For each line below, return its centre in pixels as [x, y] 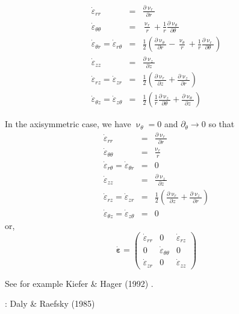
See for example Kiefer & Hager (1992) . [79, 283]
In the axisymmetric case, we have [68, 124]
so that [222, 124]
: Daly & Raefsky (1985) [50, 303]
